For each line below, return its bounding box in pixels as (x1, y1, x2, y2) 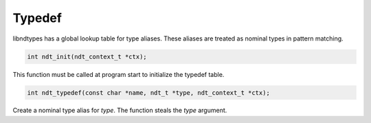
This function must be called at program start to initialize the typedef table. (12, 70, 225, 78)
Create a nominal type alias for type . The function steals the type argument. (12, 107, 227, 115)
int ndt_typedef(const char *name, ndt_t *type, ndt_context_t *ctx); (27, 89, 271, 96)
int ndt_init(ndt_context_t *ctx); (27, 52, 147, 60)
